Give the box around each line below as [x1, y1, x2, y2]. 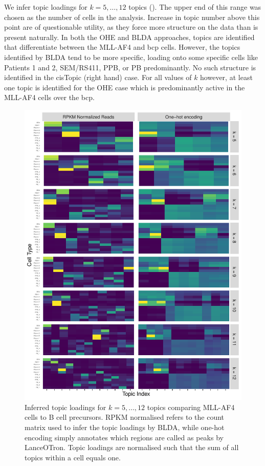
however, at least [200, 72, 253, 83]
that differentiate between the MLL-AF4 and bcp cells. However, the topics [4, 42, 240, 52]
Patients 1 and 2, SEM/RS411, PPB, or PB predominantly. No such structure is [4, 62, 256, 72]
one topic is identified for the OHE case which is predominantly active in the [4, 82, 245, 92]
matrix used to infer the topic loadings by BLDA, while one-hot [25, 422, 225, 433]
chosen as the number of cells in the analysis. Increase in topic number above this [4, 11, 260, 22]
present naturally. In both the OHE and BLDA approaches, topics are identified [4, 31, 255, 42]
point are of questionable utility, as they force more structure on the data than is [4, 22, 258, 32]
